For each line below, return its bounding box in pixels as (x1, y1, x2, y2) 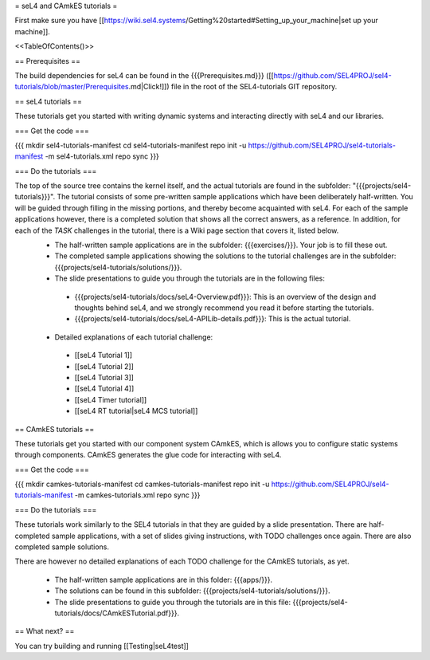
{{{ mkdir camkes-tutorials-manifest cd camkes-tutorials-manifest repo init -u (14, 479, 270, 489)
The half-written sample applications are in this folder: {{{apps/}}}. (54, 575, 273, 584)
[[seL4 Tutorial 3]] (74, 372, 135, 382)
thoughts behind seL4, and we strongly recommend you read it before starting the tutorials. (74, 303, 374, 312)
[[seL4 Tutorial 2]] (74, 361, 135, 371)
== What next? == (14, 627, 75, 636)
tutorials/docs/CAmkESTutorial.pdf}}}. (54, 608, 179, 618)
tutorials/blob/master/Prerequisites (14, 82, 129, 92)
